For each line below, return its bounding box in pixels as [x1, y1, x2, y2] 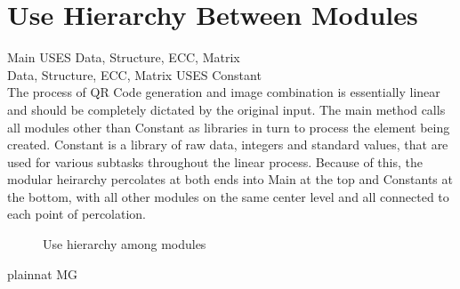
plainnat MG [7, 264, 78, 283]
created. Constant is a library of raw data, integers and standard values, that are [7, 135, 448, 154]
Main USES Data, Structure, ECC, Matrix [7, 48, 240, 67]
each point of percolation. [7, 205, 147, 223]
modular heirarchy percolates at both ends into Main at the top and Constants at [7, 170, 453, 189]
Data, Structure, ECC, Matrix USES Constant [7, 65, 262, 84]
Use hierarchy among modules [43, 235, 206, 253]
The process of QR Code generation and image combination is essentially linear [7, 83, 440, 101]
